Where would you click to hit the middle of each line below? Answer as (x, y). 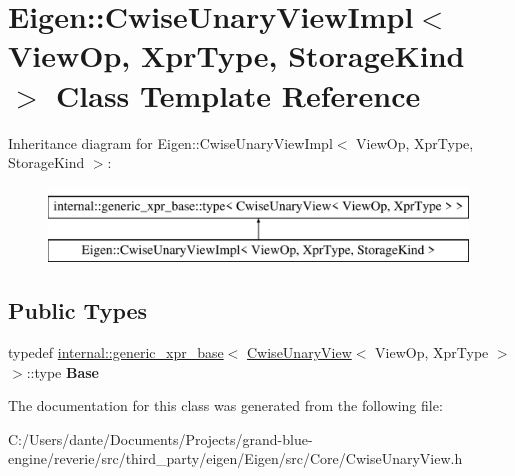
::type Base (62, 371)
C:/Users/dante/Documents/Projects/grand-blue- (160, 438)
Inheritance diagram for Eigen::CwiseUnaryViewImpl (170, 142)
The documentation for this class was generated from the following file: (225, 405)
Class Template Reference (238, 94)
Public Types (78, 310)
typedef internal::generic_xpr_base (116, 352)
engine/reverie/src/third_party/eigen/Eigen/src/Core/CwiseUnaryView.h (235, 458)
